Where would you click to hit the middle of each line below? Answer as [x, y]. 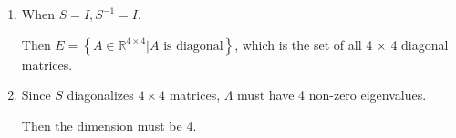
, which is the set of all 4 [304, 44]
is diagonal [193, 46]
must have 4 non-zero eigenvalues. [332, 95]
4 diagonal [420, 44]
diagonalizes [100, 95]
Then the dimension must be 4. [109, 125]
